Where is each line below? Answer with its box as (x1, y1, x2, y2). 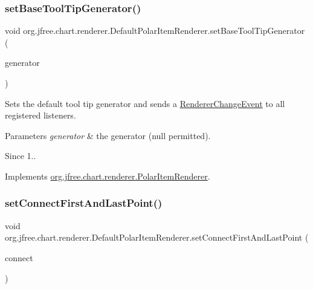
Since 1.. (5, 149, 36, 162)
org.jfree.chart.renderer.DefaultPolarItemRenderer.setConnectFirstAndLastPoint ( (5, 231, 309, 244)
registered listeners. (5, 109, 76, 122)
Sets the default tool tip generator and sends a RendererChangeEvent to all (5, 97, 285, 109)
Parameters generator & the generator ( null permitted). (5, 129, 211, 141)
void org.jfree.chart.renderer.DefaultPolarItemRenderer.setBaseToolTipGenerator (5, 24, 305, 37)
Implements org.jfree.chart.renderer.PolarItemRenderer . (5, 169, 210, 182)
